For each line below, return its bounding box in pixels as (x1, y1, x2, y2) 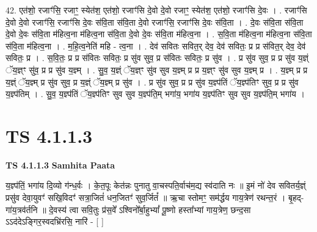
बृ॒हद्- (288, 191, 304, 204)
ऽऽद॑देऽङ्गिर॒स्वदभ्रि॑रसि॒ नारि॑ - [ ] (5, 215, 104, 228)
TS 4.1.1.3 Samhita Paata (5, 158, 115, 171)
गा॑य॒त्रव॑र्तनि (5, 203, 38, 216)
